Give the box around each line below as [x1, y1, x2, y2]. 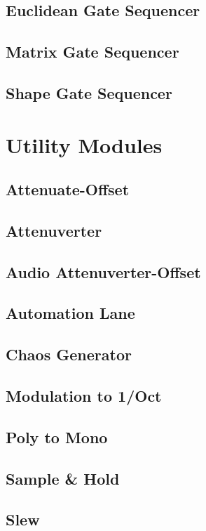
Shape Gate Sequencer [6, 81, 172, 103]
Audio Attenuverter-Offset [6, 261, 201, 282]
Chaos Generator [6, 343, 132, 365]
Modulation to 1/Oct [6, 385, 162, 407]
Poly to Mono [6, 426, 108, 447]
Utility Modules [6, 130, 163, 159]
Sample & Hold [6, 467, 120, 489]
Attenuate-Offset [6, 178, 130, 200]
